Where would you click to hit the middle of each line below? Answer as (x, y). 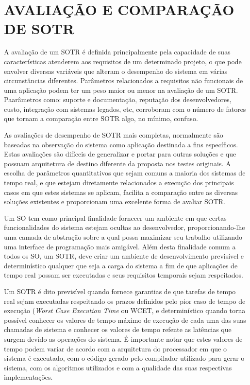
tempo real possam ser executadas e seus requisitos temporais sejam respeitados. (124, 275)
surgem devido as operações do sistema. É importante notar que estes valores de (123, 339)
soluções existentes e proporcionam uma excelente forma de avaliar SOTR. (115, 201)
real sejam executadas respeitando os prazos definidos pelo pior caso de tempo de (125, 301)
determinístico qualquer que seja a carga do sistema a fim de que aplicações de (121, 265)
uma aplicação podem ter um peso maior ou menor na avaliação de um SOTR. (121, 90)
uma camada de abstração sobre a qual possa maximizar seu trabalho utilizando (123, 237)
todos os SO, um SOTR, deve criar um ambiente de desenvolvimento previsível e (124, 256)
